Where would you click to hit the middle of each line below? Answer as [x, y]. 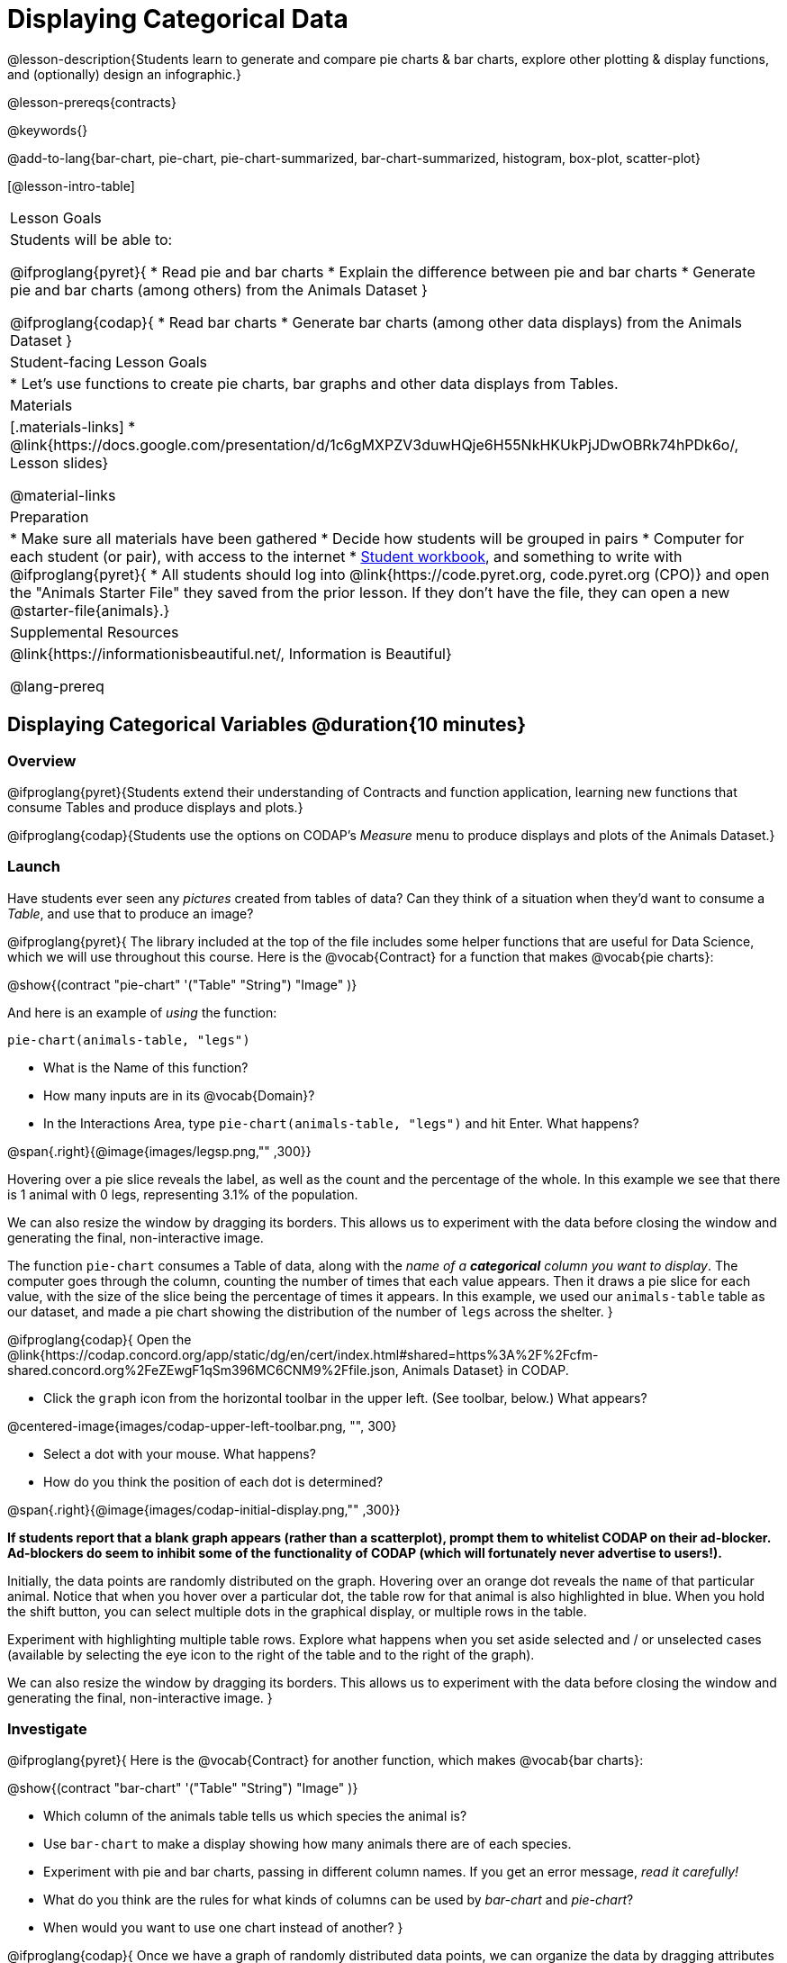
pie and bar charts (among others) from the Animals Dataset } [219, 289]
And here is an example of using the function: [142, 1012]
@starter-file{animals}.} [90, 610]
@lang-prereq [57, 686]
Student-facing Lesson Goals [109, 362]
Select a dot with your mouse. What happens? [180, 1453]
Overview [42, 760]
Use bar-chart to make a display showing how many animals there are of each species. [308, 1844]
